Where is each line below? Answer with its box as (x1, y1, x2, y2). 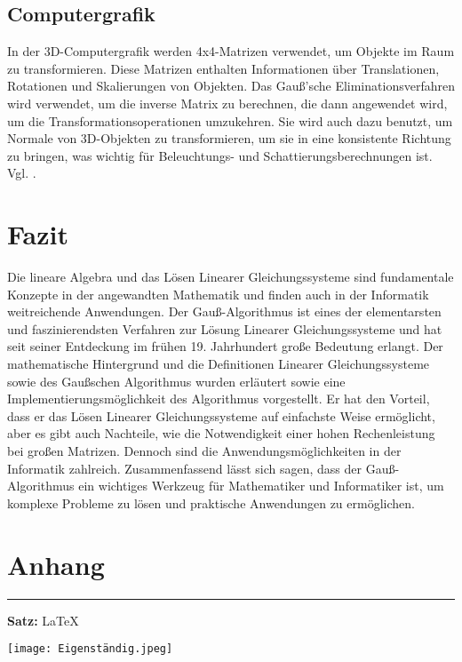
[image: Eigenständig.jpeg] (7, 642, 173, 656)
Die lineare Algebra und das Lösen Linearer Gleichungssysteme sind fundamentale (7, 267, 454, 286)
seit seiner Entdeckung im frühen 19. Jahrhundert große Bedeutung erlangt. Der (7, 337, 443, 355)
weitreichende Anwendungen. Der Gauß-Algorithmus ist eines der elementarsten (7, 302, 442, 321)
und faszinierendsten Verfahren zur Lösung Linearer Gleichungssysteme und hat (7, 319, 442, 338)
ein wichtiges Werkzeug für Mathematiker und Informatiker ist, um (78, 476, 444, 495)
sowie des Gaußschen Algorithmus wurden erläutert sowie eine (7, 371, 346, 390)
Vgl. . (7, 164, 36, 182)
